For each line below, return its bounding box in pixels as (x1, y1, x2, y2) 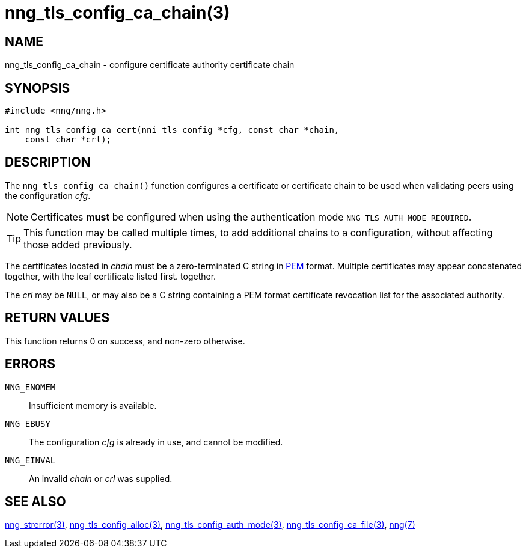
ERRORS (5, 356, 56, 372)
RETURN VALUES (5, 310, 110, 326)
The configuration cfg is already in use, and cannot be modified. (29, 436, 283, 447)
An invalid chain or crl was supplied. (29, 473, 173, 484)
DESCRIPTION (5, 154, 91, 170)
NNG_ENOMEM (5, 382, 56, 392)
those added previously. (23, 238, 132, 251)
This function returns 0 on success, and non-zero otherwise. (5, 335, 245, 346)
